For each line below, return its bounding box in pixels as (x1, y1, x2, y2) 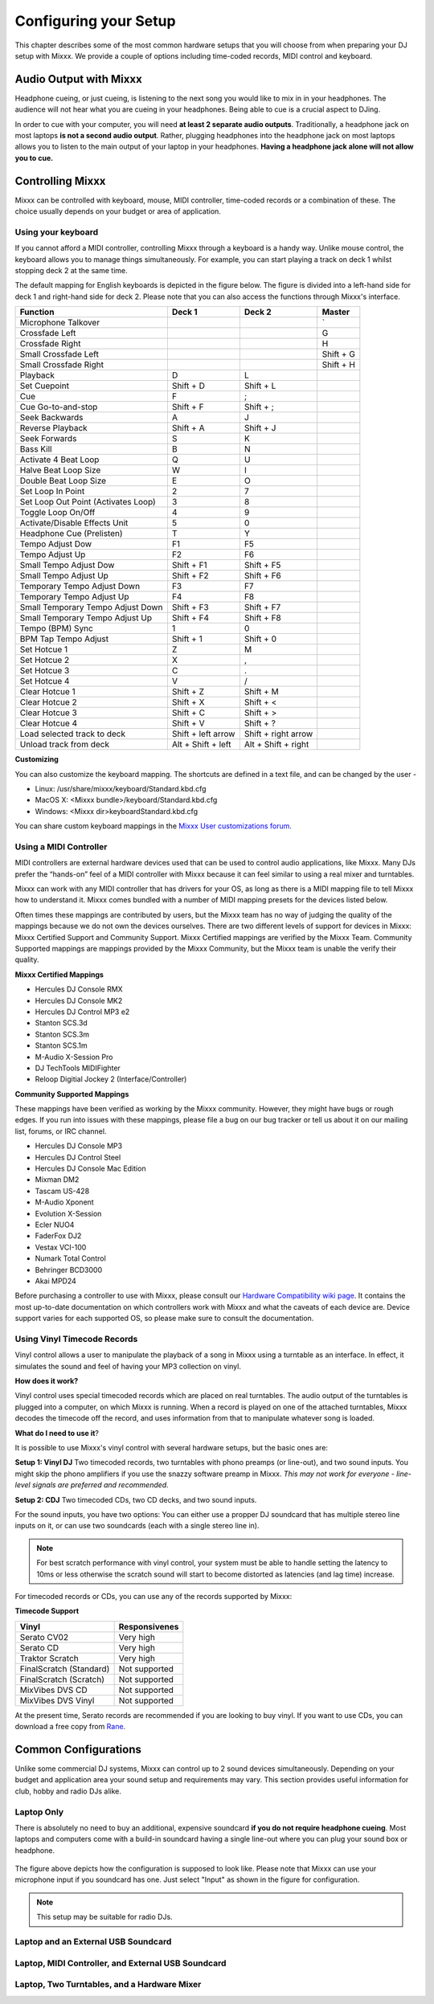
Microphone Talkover (19, 317, 100, 329)
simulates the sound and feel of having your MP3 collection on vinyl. (14, 1361, 241, 1371)
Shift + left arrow (171, 728, 235, 739)
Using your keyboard (14, 226, 99, 237)
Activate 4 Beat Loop (19, 454, 100, 465)
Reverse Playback (19, 423, 88, 434)
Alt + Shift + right (244, 739, 309, 750)
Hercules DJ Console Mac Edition (35, 1164, 146, 1173)
